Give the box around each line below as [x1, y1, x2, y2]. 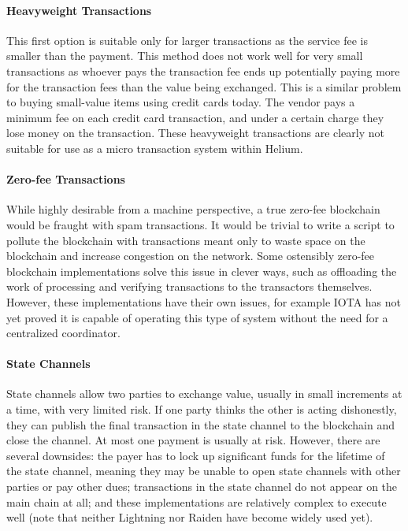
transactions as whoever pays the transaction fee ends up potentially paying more [6, 62, 400, 79]
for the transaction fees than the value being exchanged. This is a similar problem [6, 78, 402, 95]
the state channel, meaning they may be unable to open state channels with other [6, 462, 401, 479]
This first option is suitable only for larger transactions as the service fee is [6, 32, 369, 48]
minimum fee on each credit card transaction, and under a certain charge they [6, 109, 384, 125]
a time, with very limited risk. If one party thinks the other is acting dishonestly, [6, 401, 397, 418]
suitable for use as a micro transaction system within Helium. [6, 139, 303, 156]
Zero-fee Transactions [6, 171, 125, 188]
